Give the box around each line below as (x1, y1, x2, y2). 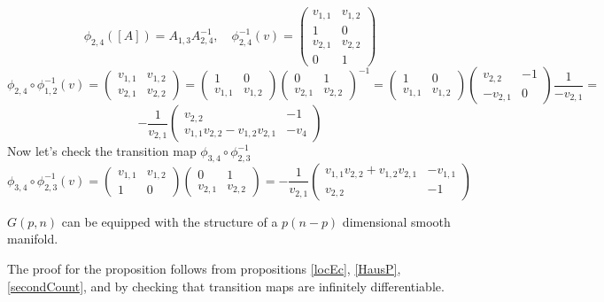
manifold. (7, 229, 58, 248)
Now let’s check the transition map (7, 142, 197, 160)
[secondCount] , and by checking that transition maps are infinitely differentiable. (7, 276, 445, 295)
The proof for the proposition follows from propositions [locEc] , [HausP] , (7, 259, 401, 278)
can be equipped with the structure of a (61, 212, 278, 230)
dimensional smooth (342, 212, 451, 230)
